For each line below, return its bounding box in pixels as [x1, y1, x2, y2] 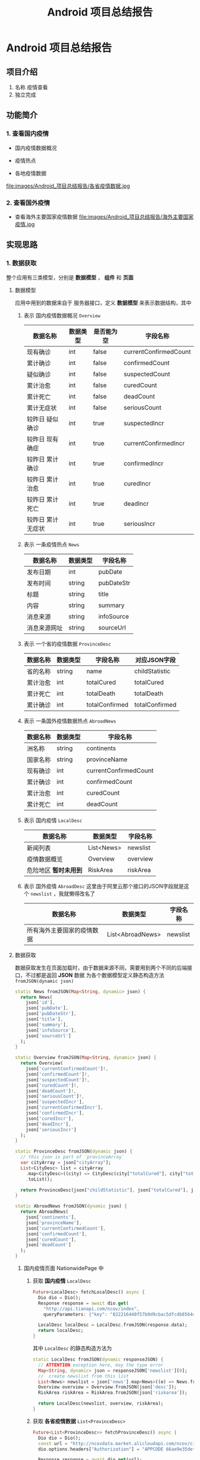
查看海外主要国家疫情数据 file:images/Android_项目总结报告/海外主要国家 [14, 213, 194, 220]
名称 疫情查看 [14, 84, 48, 91]
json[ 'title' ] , [26, 1016, 64, 1022]
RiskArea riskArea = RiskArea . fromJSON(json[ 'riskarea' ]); [37, 1390, 187, 1396]
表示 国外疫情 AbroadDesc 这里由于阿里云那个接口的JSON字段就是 [23, 882, 185, 889]
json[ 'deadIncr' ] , [26, 1121, 71, 1127]
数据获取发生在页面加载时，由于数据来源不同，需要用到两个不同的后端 [14, 964, 187, 971]
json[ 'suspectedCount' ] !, [26, 1076, 90, 1083]
